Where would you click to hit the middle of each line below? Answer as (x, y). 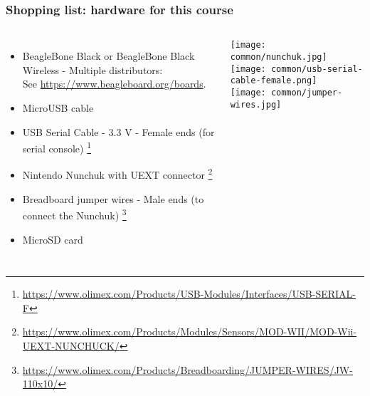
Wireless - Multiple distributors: (92, 69)
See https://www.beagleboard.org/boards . (114, 84)
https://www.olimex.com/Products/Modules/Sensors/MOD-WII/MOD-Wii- (190, 332)
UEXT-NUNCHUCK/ (71, 345)
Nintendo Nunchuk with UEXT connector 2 (117, 174)
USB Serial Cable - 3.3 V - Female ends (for (118, 131)
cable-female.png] (274, 81)
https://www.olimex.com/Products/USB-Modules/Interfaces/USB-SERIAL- (189, 294)
